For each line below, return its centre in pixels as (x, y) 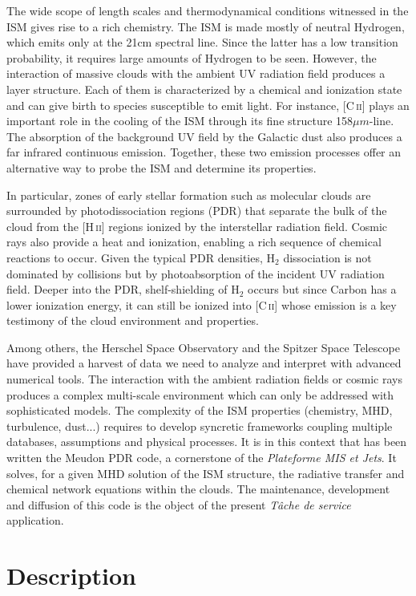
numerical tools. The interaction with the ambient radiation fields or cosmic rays (204, 379)
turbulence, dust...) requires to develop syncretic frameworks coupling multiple (200, 426)
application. (35, 520)
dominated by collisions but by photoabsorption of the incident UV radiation (196, 273)
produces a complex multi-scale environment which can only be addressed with (200, 394)
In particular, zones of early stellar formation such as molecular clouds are (189, 195)
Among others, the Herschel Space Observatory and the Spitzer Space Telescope (203, 347)
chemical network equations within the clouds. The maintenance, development (198, 489)
